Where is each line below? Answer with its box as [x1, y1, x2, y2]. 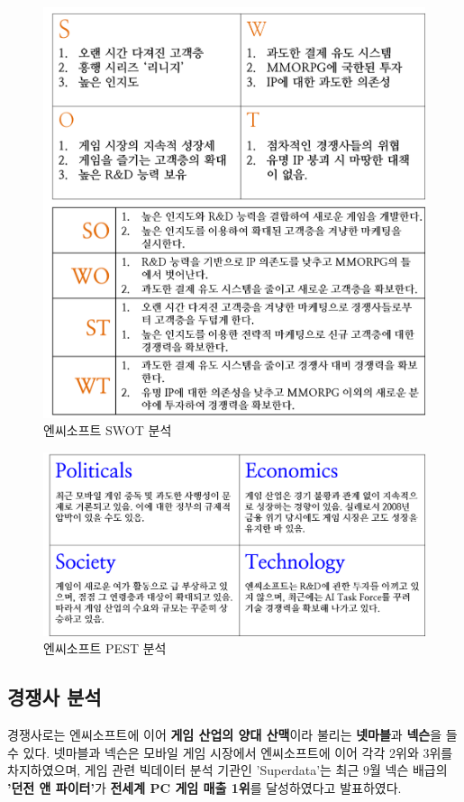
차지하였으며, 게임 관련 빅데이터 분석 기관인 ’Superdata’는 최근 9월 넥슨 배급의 [7, 761, 448, 779]
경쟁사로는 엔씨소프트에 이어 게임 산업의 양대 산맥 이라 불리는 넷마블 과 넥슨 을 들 [7, 725, 458, 744]
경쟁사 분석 [7, 683, 102, 711]
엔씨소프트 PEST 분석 [43, 639, 167, 658]
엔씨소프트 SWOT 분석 [43, 421, 172, 440]
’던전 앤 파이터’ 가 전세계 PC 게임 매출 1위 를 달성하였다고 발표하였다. [7, 779, 402, 797]
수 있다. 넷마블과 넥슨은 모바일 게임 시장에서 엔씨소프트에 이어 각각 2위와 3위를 [7, 743, 453, 761]
